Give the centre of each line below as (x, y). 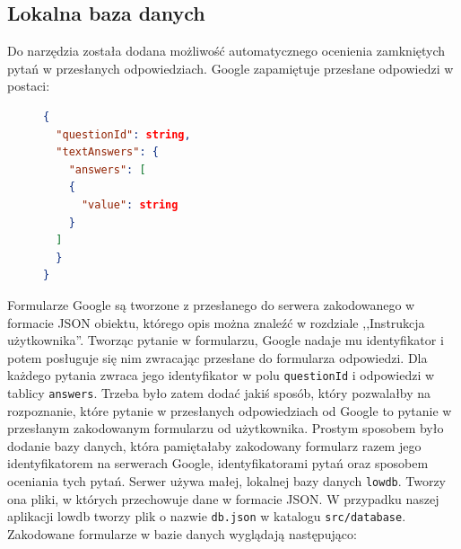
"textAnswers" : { (107, 152)
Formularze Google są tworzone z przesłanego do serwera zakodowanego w (211, 304)
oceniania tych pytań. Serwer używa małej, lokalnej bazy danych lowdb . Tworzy (227, 480)
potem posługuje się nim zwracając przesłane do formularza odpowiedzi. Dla (217, 357)
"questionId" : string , (123, 134)
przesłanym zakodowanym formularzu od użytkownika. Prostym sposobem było (226, 428)
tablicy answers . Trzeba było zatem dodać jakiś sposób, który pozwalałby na (219, 392)
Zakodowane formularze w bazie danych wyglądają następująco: (182, 533)
